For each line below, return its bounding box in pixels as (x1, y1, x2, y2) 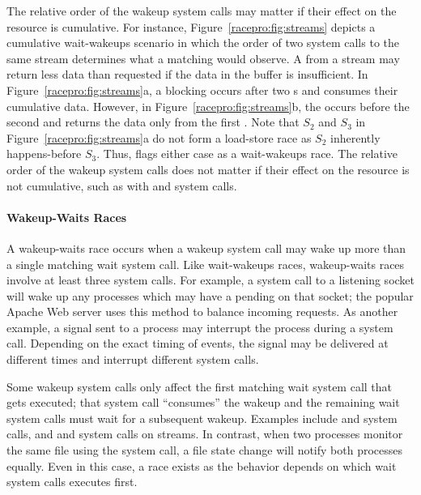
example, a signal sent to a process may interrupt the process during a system (6, 318, 393, 335)
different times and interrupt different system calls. (6, 351, 259, 368)
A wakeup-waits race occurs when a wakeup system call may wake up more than (6, 239, 406, 256)
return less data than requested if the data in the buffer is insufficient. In (6, 66, 368, 83)
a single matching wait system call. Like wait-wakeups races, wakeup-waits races (6, 255, 405, 272)
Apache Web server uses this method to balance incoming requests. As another (6, 303, 398, 320)
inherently (330, 129, 381, 146)
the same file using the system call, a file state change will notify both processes (6, 442, 403, 459)
